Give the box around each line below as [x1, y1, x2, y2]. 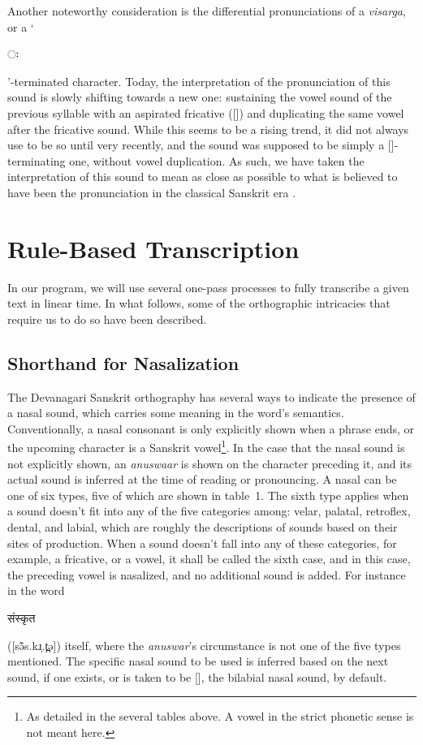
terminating [7, 152, 66, 169]
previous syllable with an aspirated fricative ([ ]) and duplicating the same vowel [7, 104, 404, 121]
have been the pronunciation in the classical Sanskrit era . [7, 183, 296, 200]
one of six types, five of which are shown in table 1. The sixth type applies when [7, 486, 409, 503]
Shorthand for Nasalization [7, 350, 240, 375]
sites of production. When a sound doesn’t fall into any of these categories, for [7, 534, 397, 551]
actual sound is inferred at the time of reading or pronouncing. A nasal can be [7, 471, 397, 488]
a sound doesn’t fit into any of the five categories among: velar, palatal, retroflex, [7, 502, 411, 519]
